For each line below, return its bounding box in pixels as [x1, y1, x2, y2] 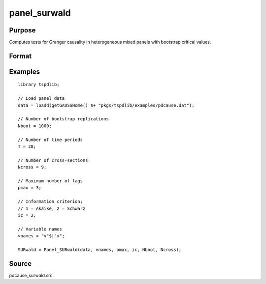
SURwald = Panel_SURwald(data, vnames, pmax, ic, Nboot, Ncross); [18, 247, 182, 253]
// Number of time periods [18, 137, 83, 142]
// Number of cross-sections [18, 157, 88, 163]
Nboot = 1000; [18, 123, 52, 129]
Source [9, 259, 32, 268]
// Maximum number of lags [18, 178, 83, 184]
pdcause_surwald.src [9, 272, 53, 278]
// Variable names [18, 226, 63, 232]
